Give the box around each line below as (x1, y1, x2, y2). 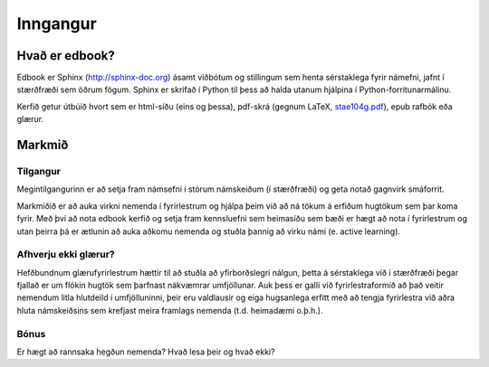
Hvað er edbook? (16, 48, 115, 63)
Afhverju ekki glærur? (16, 249, 115, 261)
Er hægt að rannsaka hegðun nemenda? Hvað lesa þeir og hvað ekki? (16, 346, 275, 357)
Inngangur (16, 14, 97, 33)
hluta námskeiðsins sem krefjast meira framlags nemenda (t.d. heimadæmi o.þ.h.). (16, 305, 323, 315)
